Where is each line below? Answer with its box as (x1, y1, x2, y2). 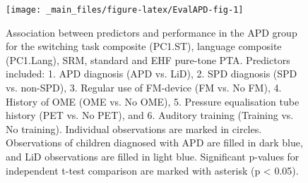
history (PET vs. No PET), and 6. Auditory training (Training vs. (6, 108, 294, 122)
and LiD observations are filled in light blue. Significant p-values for (6, 149, 300, 163)
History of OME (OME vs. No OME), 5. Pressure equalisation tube (6, 94, 300, 108)
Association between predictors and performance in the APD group (6, 25, 297, 39)
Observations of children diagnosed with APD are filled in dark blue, (6, 135, 303, 150)
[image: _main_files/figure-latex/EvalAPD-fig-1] (6, 5, 244, 15)
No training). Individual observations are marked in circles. (6, 121, 262, 136)
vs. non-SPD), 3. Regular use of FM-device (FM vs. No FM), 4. (6, 80, 282, 95)
